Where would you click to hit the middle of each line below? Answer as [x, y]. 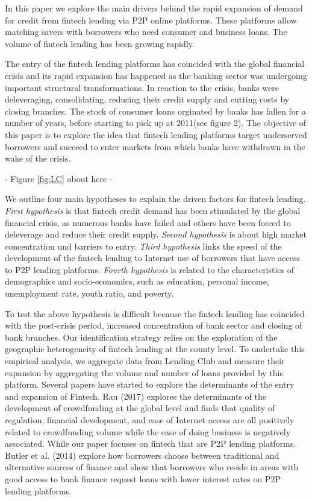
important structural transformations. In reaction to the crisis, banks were [142, 87]
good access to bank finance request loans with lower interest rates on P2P [143, 478]
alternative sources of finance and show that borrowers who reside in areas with [152, 467]
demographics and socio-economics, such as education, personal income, [137, 281]
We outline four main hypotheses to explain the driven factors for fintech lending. [155, 199]
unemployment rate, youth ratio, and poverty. [89, 293]
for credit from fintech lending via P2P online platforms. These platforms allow [151, 20]
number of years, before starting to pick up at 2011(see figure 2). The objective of [156, 123]
